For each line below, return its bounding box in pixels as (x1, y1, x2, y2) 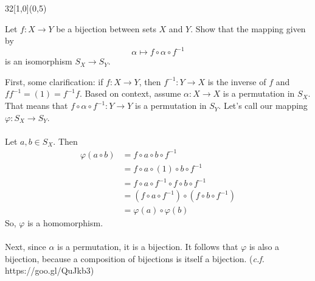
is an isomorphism (5, 55, 72, 68)
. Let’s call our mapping (218, 99, 308, 112)
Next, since (5, 240, 46, 253)
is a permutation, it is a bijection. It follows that (57, 240, 238, 253)
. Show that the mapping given (190, 22, 306, 35)
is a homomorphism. (27, 217, 103, 229)
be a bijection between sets (56, 22, 156, 35)
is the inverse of (207, 75, 266, 88)
